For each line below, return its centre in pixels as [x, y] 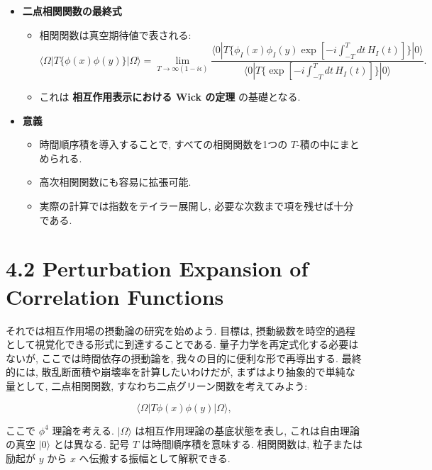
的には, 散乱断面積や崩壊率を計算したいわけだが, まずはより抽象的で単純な [181, 372]
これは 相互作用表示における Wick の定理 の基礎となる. [170, 97]
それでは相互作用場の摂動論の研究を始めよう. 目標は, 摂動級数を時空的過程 [181, 330]
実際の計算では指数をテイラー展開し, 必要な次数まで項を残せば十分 [196, 206]
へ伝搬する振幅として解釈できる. [155, 458]
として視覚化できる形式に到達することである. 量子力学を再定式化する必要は [182, 344]
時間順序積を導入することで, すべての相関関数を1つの [164, 144]
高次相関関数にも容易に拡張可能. [115, 182]
